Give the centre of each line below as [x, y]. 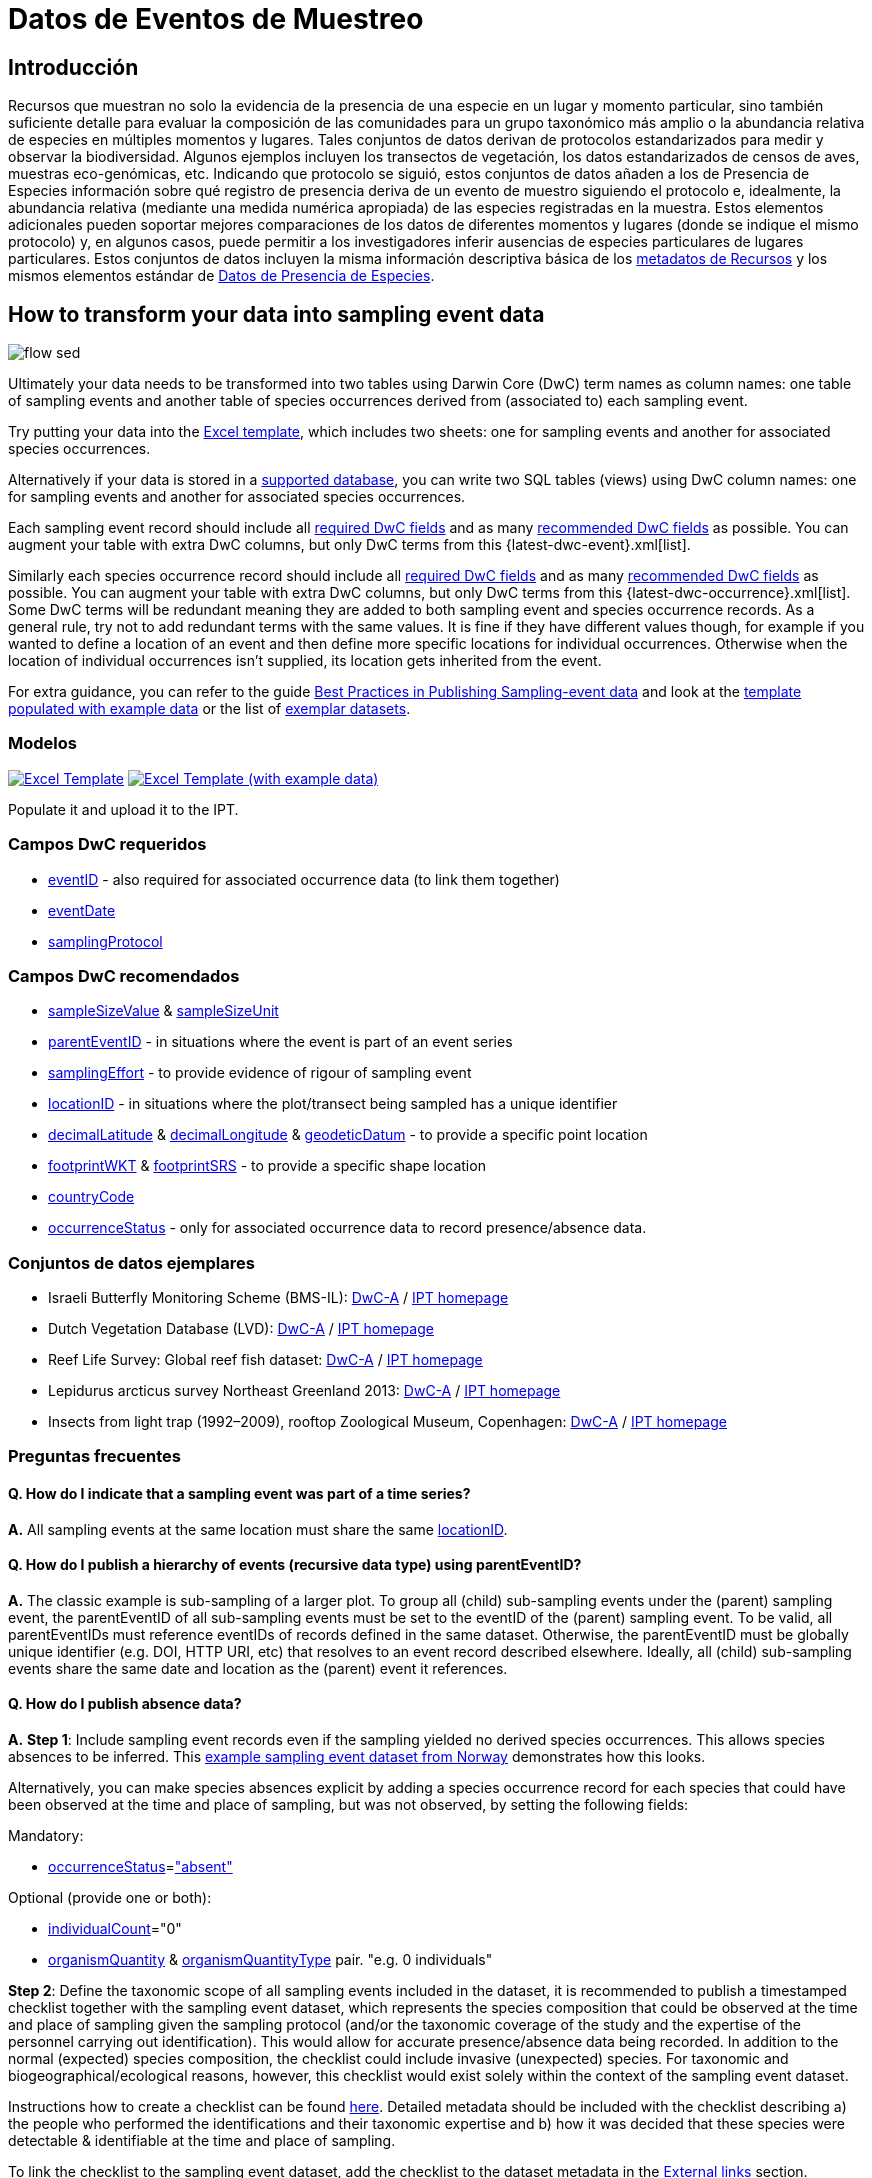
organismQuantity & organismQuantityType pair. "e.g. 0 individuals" [270, 1960]
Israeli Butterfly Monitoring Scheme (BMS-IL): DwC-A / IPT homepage [278, 1298]
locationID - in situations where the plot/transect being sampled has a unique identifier [333, 1104]
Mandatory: [46, 1836]
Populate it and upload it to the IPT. [123, 809]
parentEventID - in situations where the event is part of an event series [280, 1042]
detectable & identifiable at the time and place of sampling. [202, 2141]
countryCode [91, 1197]
